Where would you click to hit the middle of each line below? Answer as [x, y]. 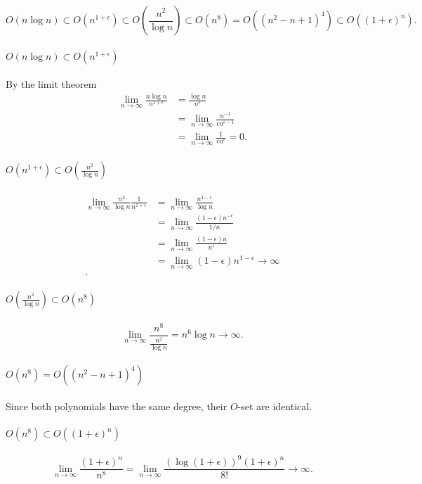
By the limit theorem [51, 84]
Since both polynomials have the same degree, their [117, 406]
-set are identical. [275, 406]
